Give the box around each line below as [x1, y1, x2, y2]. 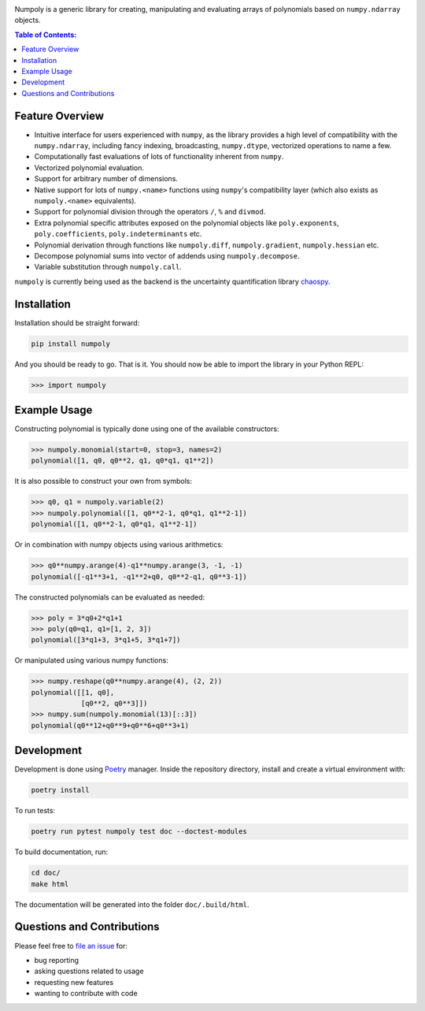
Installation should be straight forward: [14, 318, 140, 327]
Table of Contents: [14, 30, 77, 39]
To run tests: [14, 806, 55, 816]
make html [31, 879, 69, 888]
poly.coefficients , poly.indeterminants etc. [34, 229, 202, 239]
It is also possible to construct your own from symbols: [14, 477, 193, 486]
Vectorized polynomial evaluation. [34, 162, 145, 173]
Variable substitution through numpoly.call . [34, 262, 183, 272]
